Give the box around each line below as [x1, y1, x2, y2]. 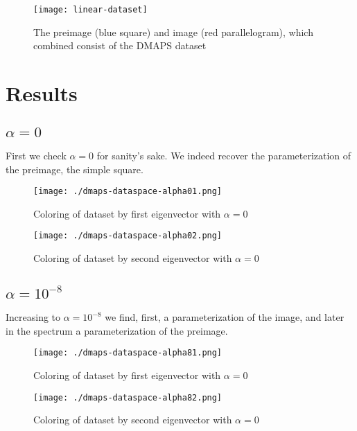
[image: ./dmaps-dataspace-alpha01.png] [33, 186, 223, 197]
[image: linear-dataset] [33, 5, 148, 15]
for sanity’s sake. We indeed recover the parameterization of [96, 148, 351, 163]
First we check [6, 148, 67, 163]
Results [6, 79, 78, 107]
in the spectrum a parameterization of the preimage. [6, 323, 228, 337]
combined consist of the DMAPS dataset [33, 38, 207, 53]
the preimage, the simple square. [6, 161, 143, 176]
